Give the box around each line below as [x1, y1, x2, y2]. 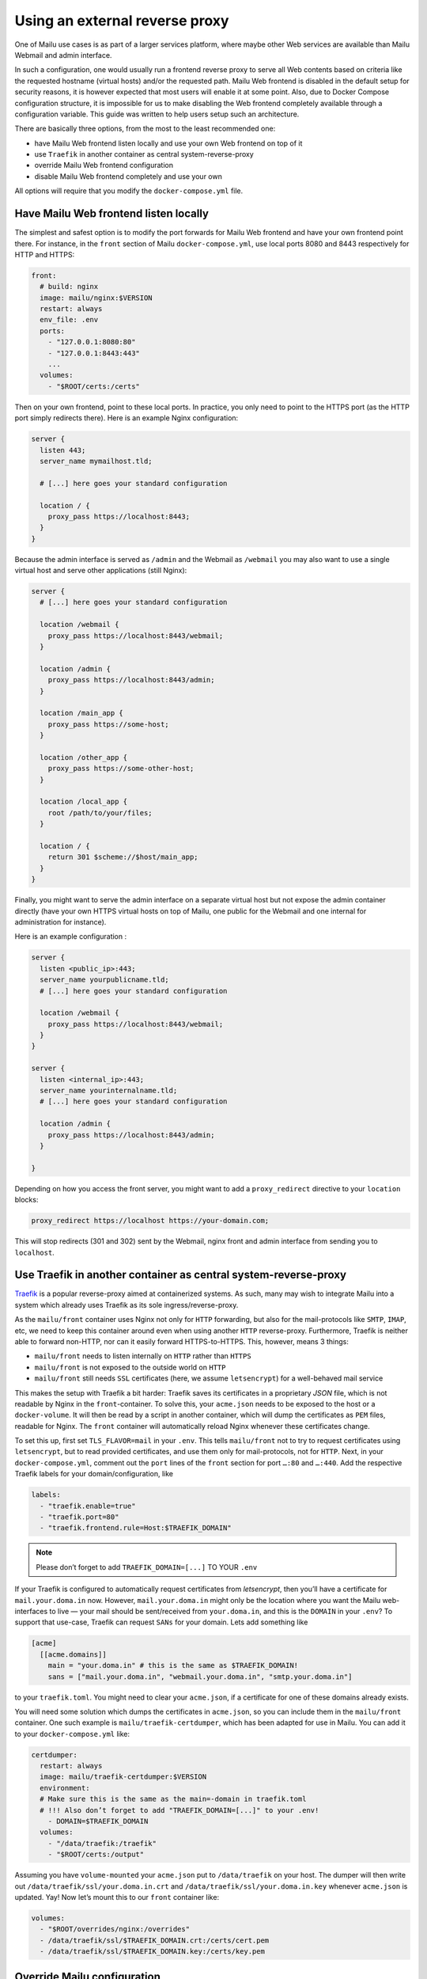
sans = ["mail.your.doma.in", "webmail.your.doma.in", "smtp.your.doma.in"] [47, 1672, 353, 1681]
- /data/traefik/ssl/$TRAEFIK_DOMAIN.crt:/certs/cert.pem [40, 1935, 270, 1945]
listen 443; [40, 446, 86, 454]
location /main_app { [40, 708, 124, 718]
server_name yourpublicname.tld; [40, 975, 169, 985]
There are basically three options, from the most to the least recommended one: [14, 123, 276, 134]
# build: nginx [40, 282, 99, 291]
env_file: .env [40, 315, 99, 325]
